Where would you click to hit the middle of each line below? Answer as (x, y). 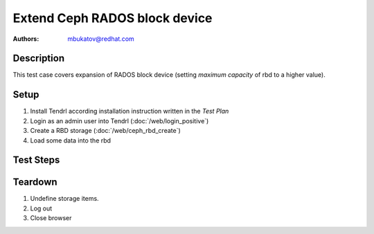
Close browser (51, 218)
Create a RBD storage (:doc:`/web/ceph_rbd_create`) (106, 131)
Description (39, 58)
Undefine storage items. (65, 199)
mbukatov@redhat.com (101, 39)
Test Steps (36, 160)
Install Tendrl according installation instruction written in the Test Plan (130, 111)
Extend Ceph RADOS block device (113, 18)
